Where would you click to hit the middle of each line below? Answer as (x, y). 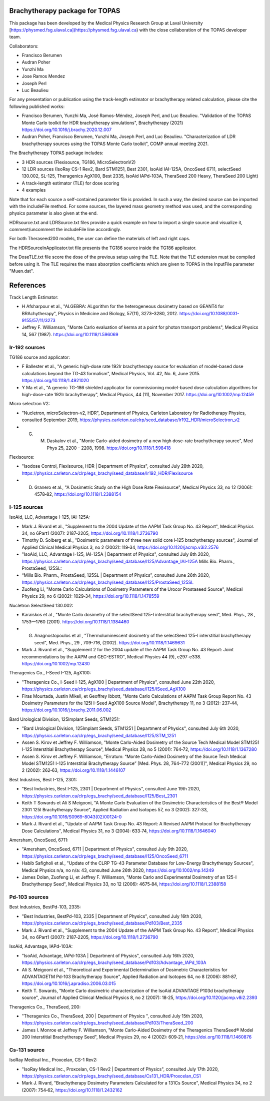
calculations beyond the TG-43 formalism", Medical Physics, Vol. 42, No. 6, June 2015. (111, 373)
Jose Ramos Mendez (43, 76)
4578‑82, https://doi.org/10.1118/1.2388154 (78, 494)
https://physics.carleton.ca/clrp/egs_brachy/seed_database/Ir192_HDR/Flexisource (107, 473)
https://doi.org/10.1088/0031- (209, 313)
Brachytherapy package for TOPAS (65, 11)
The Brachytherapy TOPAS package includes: (56, 153)
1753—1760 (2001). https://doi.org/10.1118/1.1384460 (75, 622)
